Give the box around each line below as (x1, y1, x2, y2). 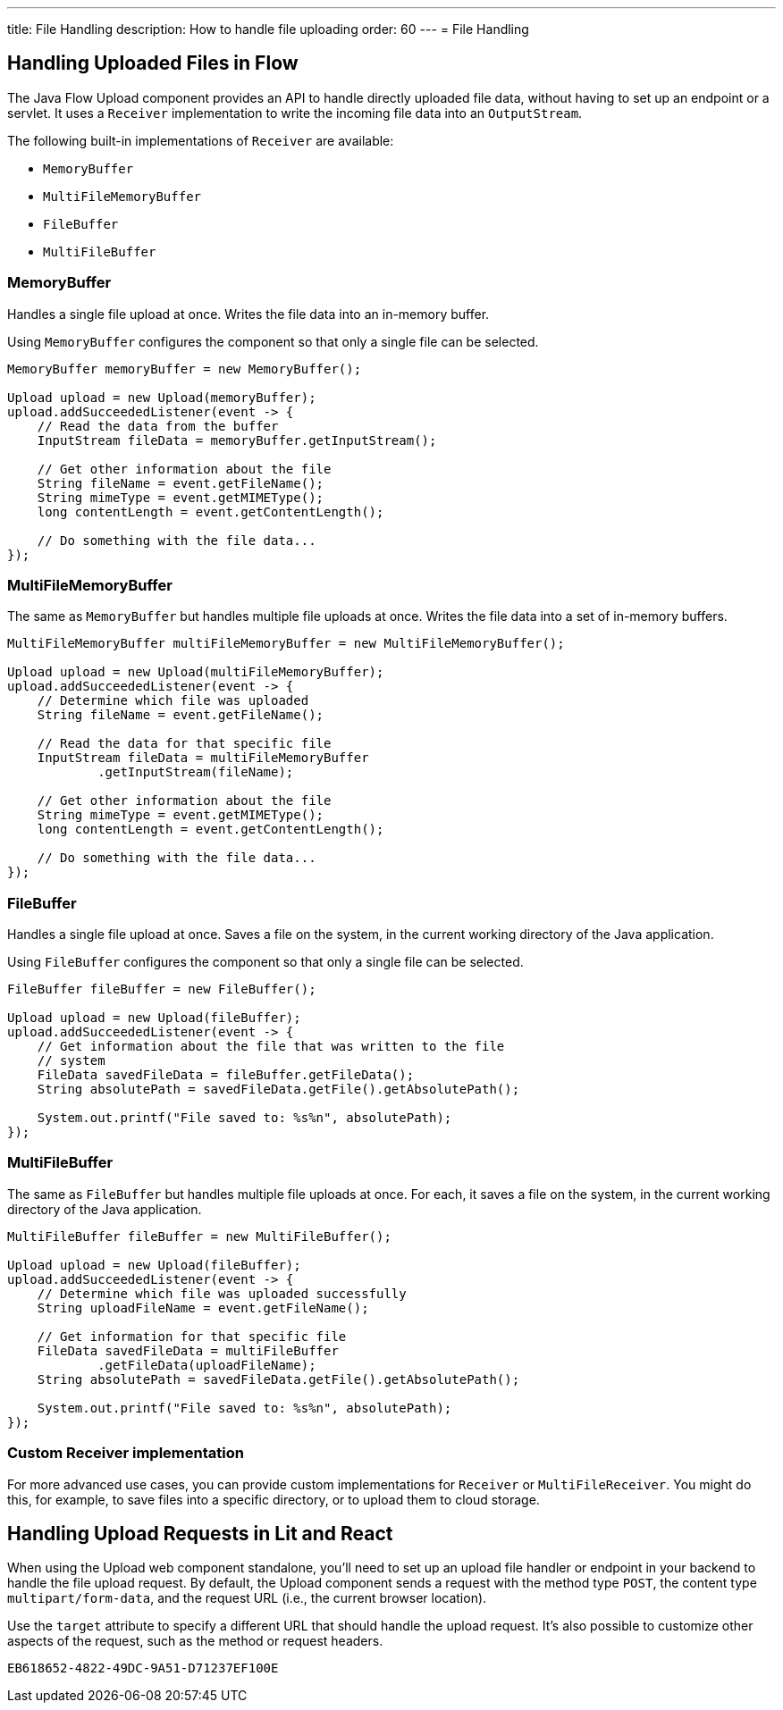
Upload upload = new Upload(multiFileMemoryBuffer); (7, 665, 384, 680)
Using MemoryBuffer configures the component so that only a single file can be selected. (7, 333, 539, 349)
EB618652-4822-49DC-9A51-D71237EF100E (7, 1661, 279, 1676)
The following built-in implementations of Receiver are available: (7, 132, 394, 148)
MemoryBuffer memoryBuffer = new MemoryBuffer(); (7, 361, 362, 376)
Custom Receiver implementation (7, 1444, 244, 1463)
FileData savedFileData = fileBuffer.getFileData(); (37, 1068, 415, 1083)
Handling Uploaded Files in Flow (7, 52, 299, 75)
